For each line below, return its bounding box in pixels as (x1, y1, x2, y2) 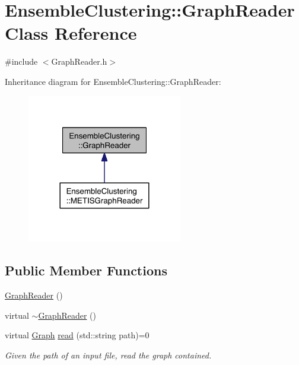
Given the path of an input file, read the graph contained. (5, 348, 212, 361)
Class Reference (5, 21, 137, 45)
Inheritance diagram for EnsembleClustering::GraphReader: (5, 75, 221, 87)
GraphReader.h (51, 55, 107, 68)
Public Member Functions (5, 261, 167, 280)
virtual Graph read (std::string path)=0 (5, 329, 149, 341)
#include (5, 55, 38, 68)
